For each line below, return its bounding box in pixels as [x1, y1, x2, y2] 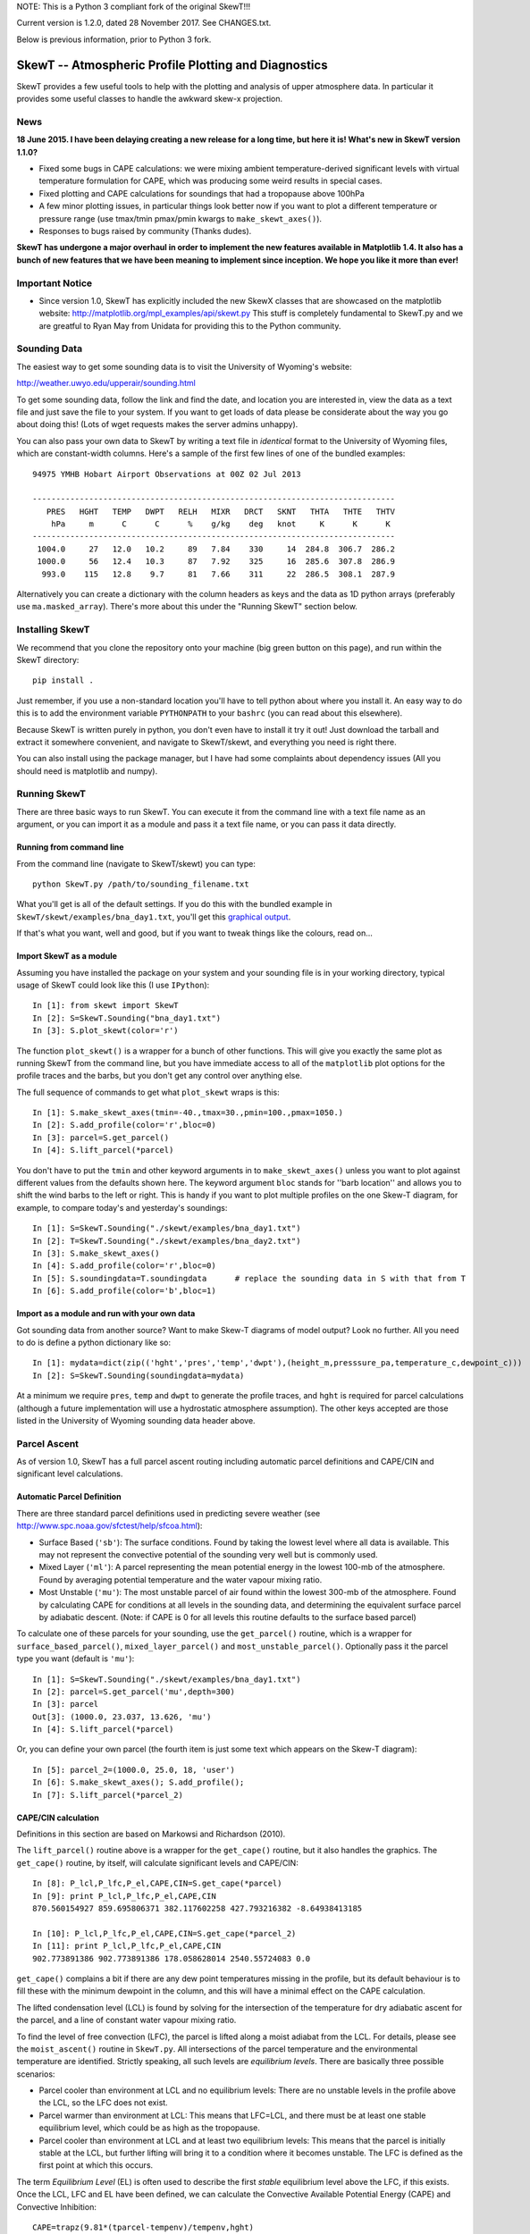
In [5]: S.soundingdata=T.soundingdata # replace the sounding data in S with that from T [32, 1273, 467, 1283]
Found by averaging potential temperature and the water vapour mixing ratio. [38, 1574, 323, 1585]
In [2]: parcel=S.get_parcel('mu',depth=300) [32, 1686, 236, 1697]
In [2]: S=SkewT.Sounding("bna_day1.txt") [32, 1012, 222, 1023]
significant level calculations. [16, 1468, 123, 1479]
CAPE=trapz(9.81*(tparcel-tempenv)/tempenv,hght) [32, 2221, 255, 2232]
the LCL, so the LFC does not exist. [38, 2097, 169, 2108]
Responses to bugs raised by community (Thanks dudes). [38, 225, 252, 236]
